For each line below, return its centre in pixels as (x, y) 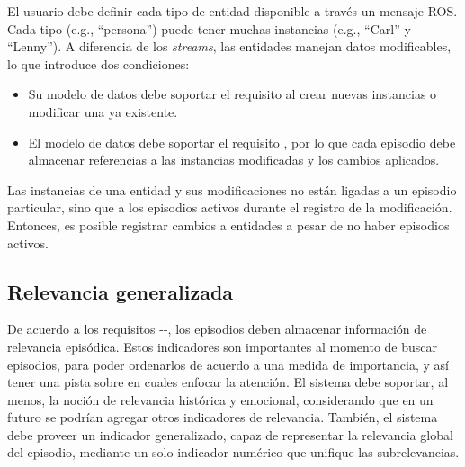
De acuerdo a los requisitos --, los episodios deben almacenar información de (217, 329)
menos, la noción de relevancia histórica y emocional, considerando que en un (220, 399)
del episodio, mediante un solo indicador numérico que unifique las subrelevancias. (233, 452)
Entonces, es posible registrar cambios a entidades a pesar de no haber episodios (228, 225)
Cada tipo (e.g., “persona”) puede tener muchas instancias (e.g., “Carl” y (209, 28)
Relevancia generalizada (121, 291)
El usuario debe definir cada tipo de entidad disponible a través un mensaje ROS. (232, 11)
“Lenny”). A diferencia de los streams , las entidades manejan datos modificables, (229, 46)
